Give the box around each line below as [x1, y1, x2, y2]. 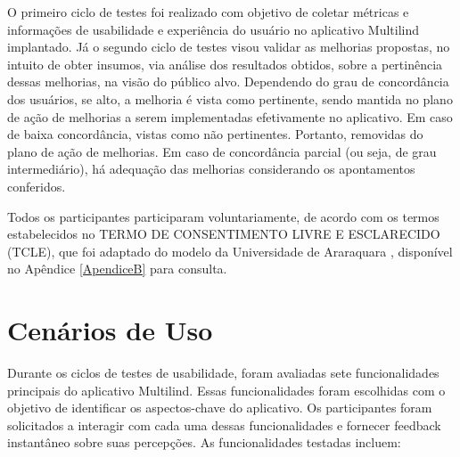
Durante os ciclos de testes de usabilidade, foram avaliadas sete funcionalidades [7, 363, 439, 382]
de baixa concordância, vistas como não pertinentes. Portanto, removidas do [7, 125, 423, 143]
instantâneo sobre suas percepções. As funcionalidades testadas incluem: [7, 433, 401, 452]
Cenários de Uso [7, 312, 213, 348]
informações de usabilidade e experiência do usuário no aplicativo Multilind [7, 20, 420, 38]
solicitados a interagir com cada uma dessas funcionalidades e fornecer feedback [7, 415, 441, 434]
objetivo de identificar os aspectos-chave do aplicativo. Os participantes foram [7, 398, 432, 417]
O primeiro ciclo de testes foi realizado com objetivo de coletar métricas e [7, 3, 409, 20]
